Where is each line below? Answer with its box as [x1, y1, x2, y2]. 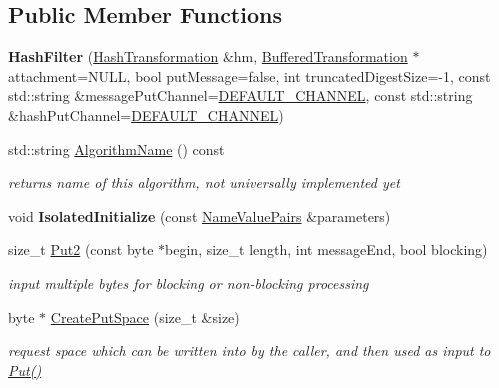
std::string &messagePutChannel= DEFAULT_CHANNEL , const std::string [8, 85, 473, 106]
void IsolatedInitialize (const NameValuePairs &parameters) [8, 205, 391, 226]
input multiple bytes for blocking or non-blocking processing [8, 272, 369, 293]
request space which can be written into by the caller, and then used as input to [8, 340, 491, 361]
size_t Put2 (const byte [8, 239, 154, 260]
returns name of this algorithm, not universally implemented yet [8, 172, 400, 193]
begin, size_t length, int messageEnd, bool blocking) [165, 239, 488, 260]
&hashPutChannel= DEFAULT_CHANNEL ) [8, 104, 284, 125]
